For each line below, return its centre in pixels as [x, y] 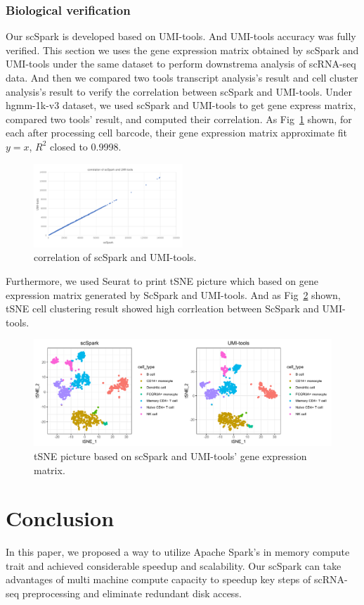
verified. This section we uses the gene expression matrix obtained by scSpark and [182, 50]
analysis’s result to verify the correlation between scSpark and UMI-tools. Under [179, 91]
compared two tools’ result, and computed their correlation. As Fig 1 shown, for [179, 119]
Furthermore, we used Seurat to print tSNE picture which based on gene [162, 281]
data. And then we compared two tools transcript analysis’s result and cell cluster [182, 77]
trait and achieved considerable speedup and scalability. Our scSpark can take [174, 565]
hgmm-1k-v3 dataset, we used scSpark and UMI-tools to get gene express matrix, [181, 105]
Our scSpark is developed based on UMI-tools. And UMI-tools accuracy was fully [181, 36]
